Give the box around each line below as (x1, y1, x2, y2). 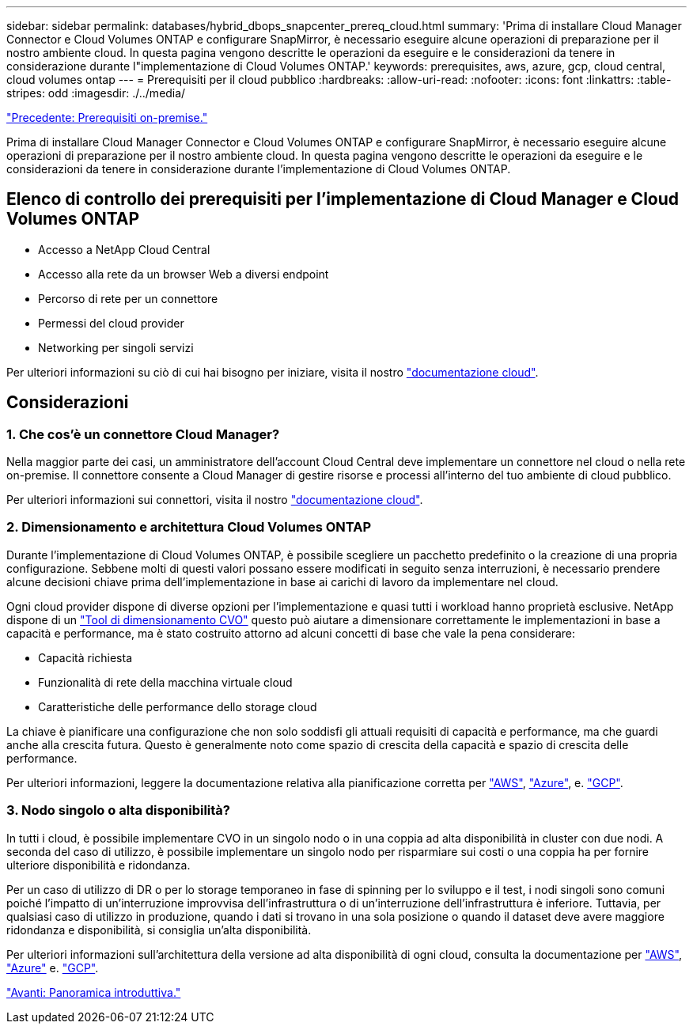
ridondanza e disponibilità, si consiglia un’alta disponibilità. (6, 922, 312, 937)
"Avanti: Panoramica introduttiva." (6, 985, 181, 999)
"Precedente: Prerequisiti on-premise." (6, 111, 208, 124)
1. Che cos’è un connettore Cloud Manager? (6, 426, 280, 442)
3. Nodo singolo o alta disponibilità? (6, 802, 230, 819)
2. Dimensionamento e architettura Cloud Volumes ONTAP (6, 519, 372, 536)
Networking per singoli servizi (38, 340, 194, 354)
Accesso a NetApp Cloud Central (38, 242, 210, 256)
